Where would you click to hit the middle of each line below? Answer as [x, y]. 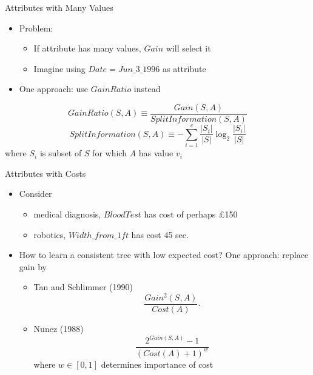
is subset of [61, 153]
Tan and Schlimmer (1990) [83, 287]
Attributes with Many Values [59, 7]
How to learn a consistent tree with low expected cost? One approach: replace [164, 255]
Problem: [36, 28]
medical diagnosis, [67, 214]
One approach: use [54, 89]
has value [156, 153]
